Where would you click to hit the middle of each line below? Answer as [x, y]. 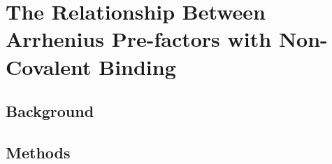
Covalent [49, 66]
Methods [38, 152]
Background [50, 111]
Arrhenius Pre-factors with [139, 39]
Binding [137, 66]
